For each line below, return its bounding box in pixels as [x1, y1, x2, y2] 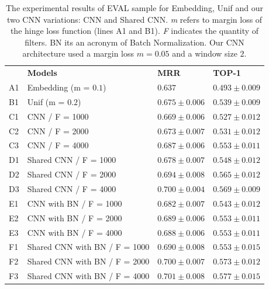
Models [27, 67, 57, 79]
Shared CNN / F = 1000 [27, 154, 116, 166]
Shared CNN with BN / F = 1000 [27, 241, 150, 253]
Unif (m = [27, 95, 65, 107]
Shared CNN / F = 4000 [27, 182, 116, 194]
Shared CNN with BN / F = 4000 [27, 270, 150, 282]
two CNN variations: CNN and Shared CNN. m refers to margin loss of [6, 13, 263, 25]
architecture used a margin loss [22, 47, 134, 60]
